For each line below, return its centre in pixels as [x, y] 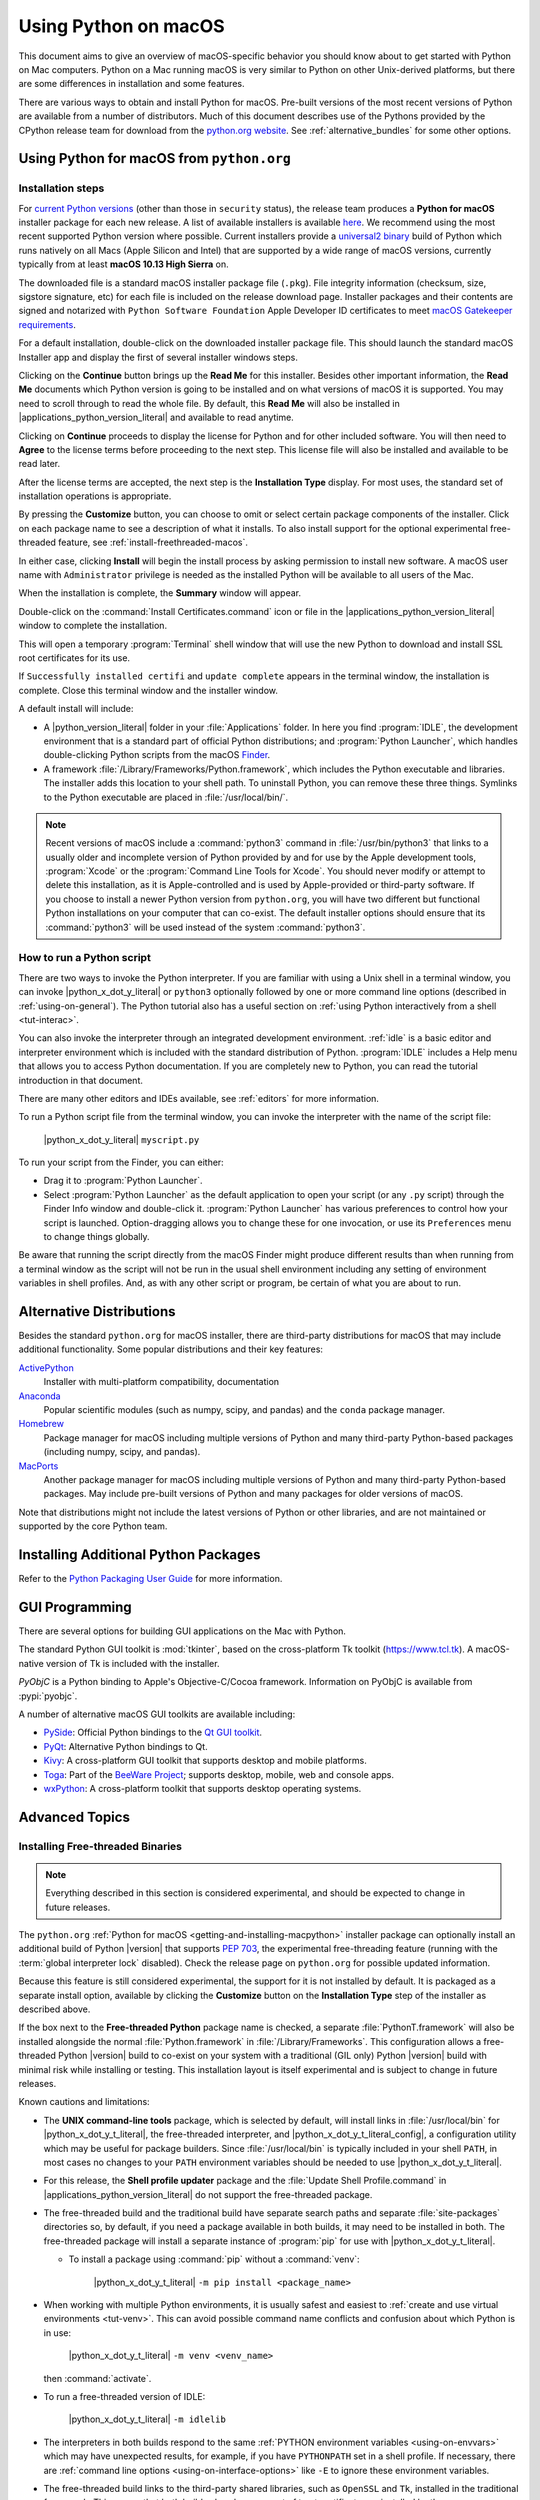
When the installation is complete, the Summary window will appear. [160, 593]
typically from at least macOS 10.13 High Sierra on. [123, 264]
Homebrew [41, 1424]
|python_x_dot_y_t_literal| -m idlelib [147, 2419]
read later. [39, 464]
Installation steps [61, 188]
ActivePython [46, 1367]
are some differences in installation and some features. [131, 84]
